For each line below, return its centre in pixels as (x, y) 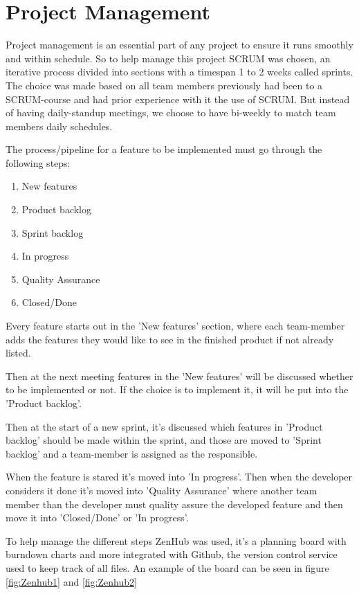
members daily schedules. (59, 126)
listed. (18, 353)
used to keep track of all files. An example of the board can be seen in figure (167, 567)
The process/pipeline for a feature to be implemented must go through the (164, 149)
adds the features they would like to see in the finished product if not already (170, 339)
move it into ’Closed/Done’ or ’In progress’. (97, 517)
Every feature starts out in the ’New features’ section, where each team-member (175, 326)
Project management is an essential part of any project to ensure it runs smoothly (179, 45)
